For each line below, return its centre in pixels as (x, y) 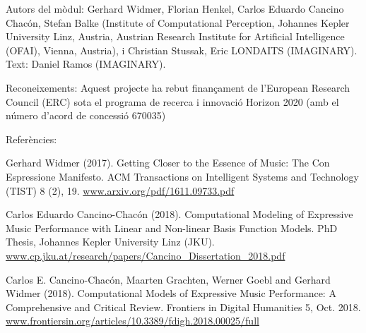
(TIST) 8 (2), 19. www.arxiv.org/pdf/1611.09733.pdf (120, 190)
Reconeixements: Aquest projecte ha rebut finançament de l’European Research (178, 87)
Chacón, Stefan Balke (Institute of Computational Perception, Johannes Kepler (178, 22)
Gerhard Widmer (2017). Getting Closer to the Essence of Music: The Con (168, 163)
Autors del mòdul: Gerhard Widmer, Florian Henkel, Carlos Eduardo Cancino (175, 8)
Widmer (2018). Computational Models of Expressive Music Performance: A (171, 293)
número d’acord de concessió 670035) (86, 115)
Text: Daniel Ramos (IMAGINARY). (86, 64)
